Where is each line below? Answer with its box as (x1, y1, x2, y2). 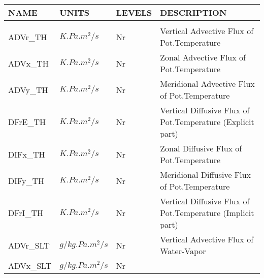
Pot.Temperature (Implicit (160, 207, 254, 219)
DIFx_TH (8, 148, 45, 160)
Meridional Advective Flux (160, 78, 255, 89)
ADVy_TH (8, 83, 48, 96)
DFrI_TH (8, 207, 43, 219)
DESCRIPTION (160, 7, 227, 18)
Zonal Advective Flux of (160, 51, 246, 63)
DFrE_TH (8, 116, 46, 128)
